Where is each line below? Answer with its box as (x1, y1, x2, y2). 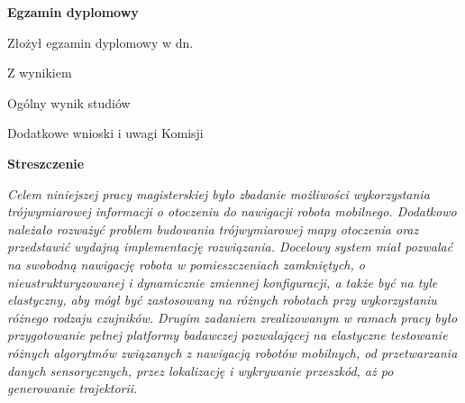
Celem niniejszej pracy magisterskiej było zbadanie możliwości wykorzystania (7, 184, 430, 203)
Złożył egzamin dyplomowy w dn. (7, 32, 194, 51)
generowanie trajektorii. (7, 379, 138, 398)
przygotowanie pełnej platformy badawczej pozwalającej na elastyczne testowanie (7, 325, 448, 344)
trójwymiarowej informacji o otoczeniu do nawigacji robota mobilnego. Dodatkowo (7, 202, 457, 221)
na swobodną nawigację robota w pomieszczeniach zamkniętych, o (7, 254, 365, 273)
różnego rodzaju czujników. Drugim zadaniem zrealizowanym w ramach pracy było (7, 307, 458, 326)
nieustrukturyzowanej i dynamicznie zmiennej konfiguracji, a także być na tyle (7, 272, 438, 291)
